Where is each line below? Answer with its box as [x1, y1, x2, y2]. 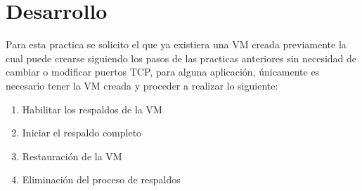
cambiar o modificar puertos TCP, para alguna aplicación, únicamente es [6, 64, 320, 79]
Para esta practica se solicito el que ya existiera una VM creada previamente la [6, 37, 347, 52]
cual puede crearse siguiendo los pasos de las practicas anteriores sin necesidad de [6, 50, 357, 65]
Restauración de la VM [22, 148, 122, 163]
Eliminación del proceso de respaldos [22, 172, 181, 187]
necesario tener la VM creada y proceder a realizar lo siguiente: [6, 78, 278, 92]
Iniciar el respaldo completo [22, 125, 142, 140]
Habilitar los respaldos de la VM [22, 101, 162, 116]
